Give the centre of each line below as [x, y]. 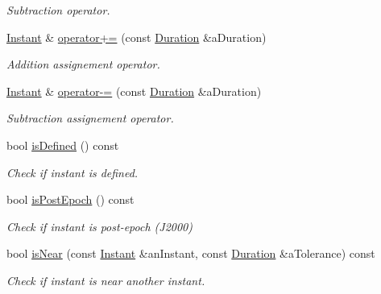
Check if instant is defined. [72, 172]
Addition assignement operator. [83, 64]
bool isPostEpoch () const [70, 199]
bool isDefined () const [63, 145]
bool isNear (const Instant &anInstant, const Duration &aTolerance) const [191, 253]
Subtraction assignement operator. [90, 118]
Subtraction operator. [58, 10]
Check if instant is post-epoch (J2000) [99, 226]
